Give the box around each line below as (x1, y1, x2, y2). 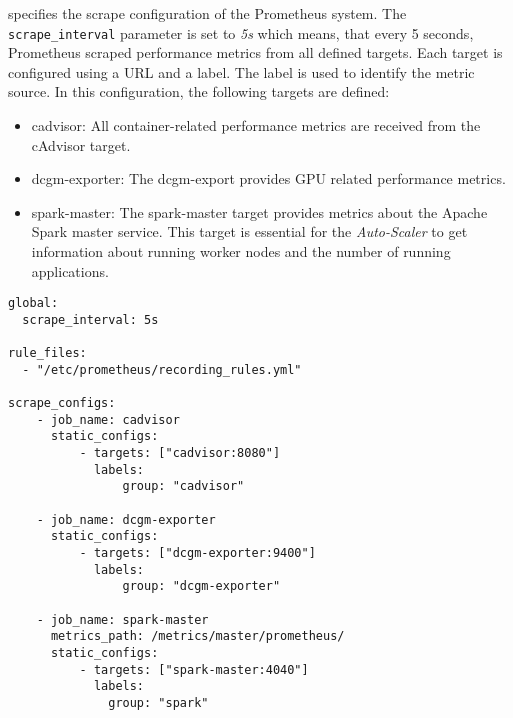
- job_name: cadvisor (36, 412, 180, 427)
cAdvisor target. (31, 134, 131, 155)
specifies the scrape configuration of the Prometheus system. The (8, 3, 407, 23)
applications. (31, 260, 109, 281)
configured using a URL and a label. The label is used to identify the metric (8, 61, 475, 82)
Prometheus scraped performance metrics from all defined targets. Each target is (8, 42, 503, 63)
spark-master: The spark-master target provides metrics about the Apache (31, 201, 488, 222)
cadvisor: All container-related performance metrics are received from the (31, 115, 481, 136)
